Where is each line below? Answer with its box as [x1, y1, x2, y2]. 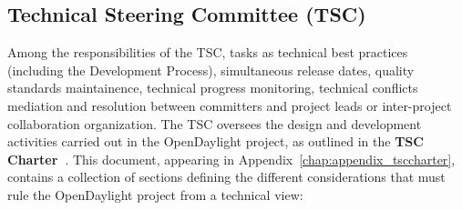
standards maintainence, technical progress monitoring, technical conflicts [7, 78, 418, 97]
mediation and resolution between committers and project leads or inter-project [7, 95, 452, 115]
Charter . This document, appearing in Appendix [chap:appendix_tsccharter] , [7, 149, 456, 168]
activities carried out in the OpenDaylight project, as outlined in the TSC [7, 132, 424, 151]
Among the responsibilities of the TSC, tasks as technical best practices [7, 43, 408, 62]
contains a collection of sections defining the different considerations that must [7, 167, 446, 186]
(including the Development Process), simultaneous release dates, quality [7, 60, 415, 79]
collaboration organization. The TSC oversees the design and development [7, 114, 422, 133]
